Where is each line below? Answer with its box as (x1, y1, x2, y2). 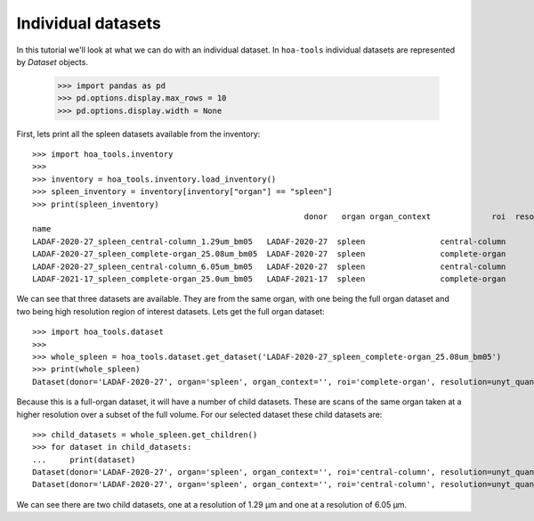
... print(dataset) (32, 454, 136, 465)
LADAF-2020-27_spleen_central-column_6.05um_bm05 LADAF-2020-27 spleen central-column (32, 261, 506, 272)
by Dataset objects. (16, 56, 89, 67)
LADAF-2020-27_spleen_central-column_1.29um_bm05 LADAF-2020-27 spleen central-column (32, 236, 506, 247)
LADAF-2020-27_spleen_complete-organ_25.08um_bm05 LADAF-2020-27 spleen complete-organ (32, 249, 506, 259)
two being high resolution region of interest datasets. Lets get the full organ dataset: (16, 305, 325, 316)
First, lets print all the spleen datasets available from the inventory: (16, 128, 261, 139)
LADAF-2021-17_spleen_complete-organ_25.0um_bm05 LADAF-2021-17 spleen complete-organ (32, 273, 506, 284)
